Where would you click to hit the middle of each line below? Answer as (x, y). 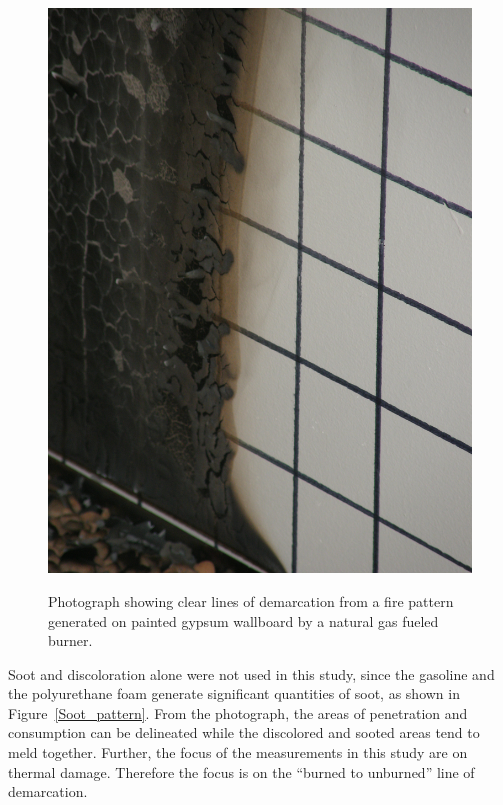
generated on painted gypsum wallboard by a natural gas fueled (243, 620)
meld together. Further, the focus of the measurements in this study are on (238, 752)
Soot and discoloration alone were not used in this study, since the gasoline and (251, 673)
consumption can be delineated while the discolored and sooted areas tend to (244, 732)
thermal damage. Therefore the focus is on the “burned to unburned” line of (241, 771)
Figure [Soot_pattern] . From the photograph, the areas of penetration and (238, 712)
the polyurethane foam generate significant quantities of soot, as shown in (234, 693)
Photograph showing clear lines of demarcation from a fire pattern (251, 600)
